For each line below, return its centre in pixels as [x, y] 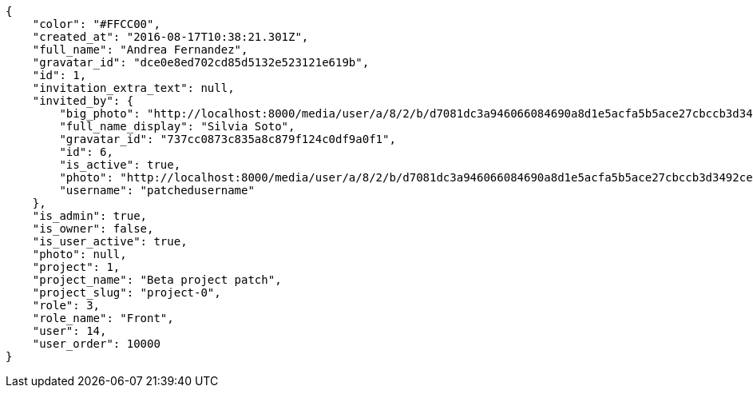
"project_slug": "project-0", [127, 293]
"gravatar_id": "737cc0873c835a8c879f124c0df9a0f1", [228, 139]
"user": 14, [69, 331]
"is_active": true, [120, 165]
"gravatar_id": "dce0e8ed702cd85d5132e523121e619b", [201, 62]
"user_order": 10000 [96, 344]
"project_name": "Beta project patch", [157, 280]
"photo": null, [79, 254]
